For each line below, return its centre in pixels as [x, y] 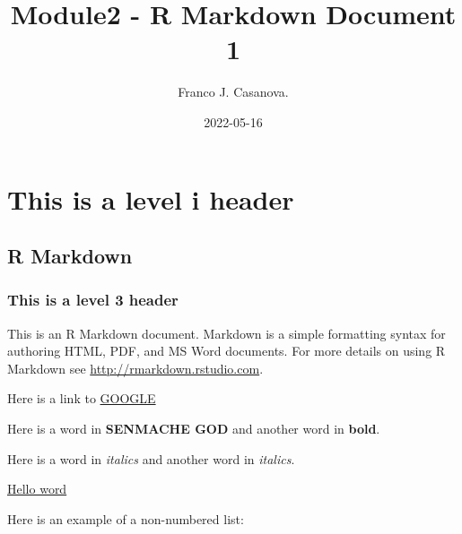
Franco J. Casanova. [233, 92]
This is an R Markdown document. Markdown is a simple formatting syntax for [227, 333]
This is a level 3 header [93, 300]
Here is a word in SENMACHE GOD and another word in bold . [194, 429]
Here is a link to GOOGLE [82, 398]
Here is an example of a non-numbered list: [126, 518]
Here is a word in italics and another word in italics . [151, 458]
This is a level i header [151, 198]
